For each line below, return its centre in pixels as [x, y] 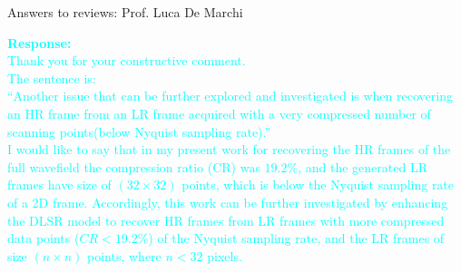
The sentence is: [52, 78]
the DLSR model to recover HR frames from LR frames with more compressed [226, 220]
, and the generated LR [363, 166]
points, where [124, 255]
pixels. [225, 255]
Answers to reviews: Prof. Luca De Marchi [125, 12]
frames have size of [59, 185]
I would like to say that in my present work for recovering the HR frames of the [229, 149]
